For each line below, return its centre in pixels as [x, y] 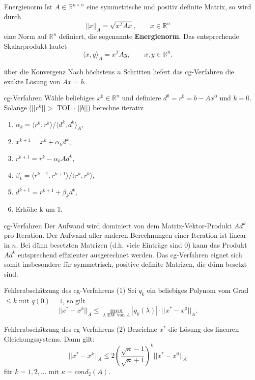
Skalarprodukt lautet [36, 46]
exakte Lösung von [32, 81]
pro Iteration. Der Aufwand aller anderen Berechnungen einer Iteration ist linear [125, 235]
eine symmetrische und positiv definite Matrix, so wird [169, 6]
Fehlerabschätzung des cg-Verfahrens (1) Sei [70, 290]
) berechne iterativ [116, 108]
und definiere [142, 98]
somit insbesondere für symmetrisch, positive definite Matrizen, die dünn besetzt [126, 264]
